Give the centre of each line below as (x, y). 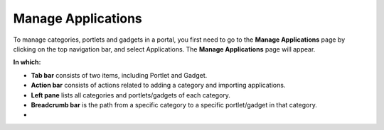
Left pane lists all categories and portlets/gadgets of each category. (131, 95)
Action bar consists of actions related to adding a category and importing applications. (158, 85)
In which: (27, 62)
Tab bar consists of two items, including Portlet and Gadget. (119, 75)
